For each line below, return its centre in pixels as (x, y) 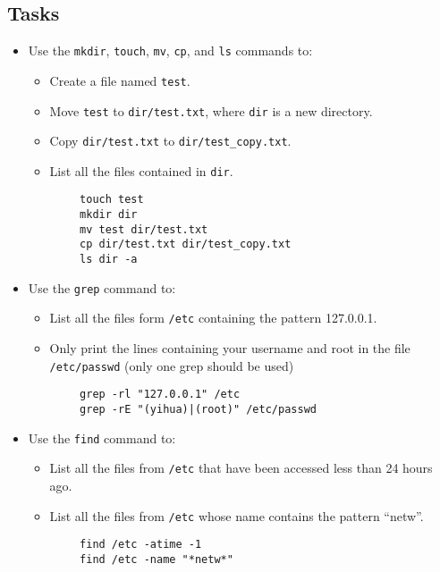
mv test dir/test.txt (144, 229)
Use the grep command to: (102, 287)
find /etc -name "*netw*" (157, 559)
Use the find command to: (102, 437)
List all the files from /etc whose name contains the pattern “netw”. (237, 515)
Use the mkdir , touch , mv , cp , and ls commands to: (170, 50)
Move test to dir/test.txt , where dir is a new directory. (211, 110)
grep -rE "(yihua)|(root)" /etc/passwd (198, 409)
